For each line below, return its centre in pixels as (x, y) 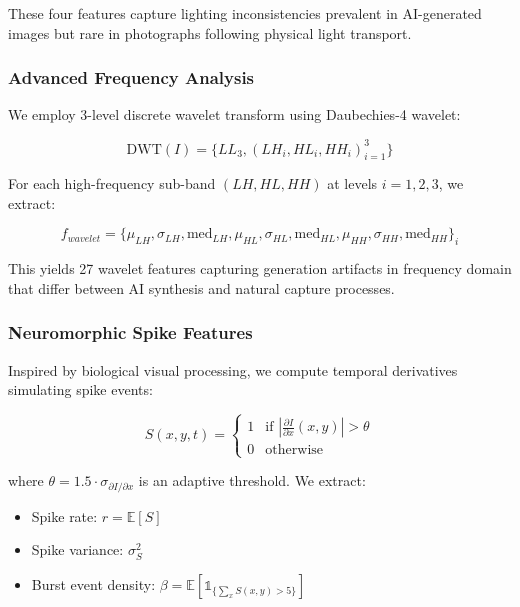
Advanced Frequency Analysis (131, 77)
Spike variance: (77, 549)
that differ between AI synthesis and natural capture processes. (201, 287)
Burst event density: (93, 584)
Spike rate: (64, 515)
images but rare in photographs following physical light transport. (210, 32)
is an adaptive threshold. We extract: (252, 480)
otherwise (294, 450)
